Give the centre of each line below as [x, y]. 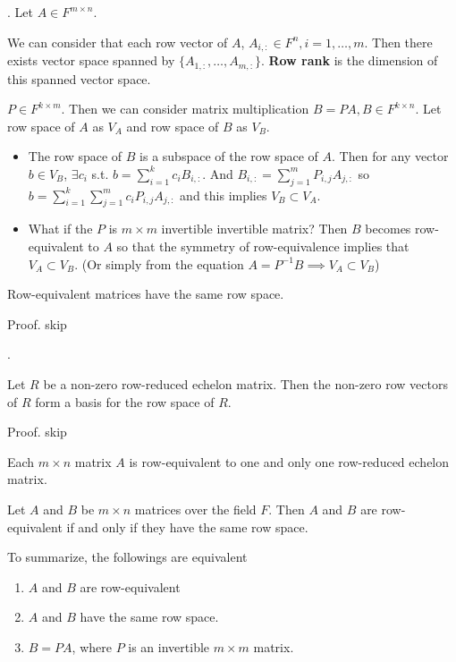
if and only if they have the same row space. [187, 526]
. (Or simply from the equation [159, 263]
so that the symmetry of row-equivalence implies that [263, 246]
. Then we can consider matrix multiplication [185, 109]
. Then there [398, 42]
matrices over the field [195, 509]
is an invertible [169, 646]
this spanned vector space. [79, 78]
